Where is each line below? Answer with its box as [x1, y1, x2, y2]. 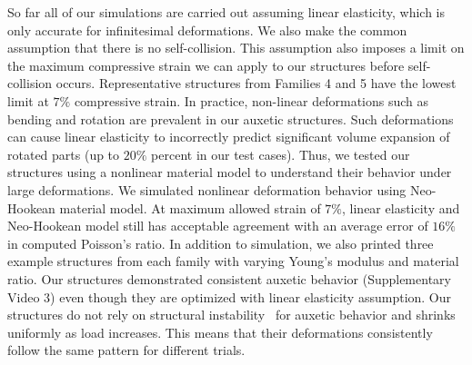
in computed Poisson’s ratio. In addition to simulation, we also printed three [7, 233, 434, 252]
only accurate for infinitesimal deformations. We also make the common [7, 20, 407, 39]
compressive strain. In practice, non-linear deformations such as [74, 91, 429, 110]
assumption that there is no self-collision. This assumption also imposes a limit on [7, 38, 465, 57]
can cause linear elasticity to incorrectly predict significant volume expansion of [7, 127, 450, 146]
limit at [7, 91, 49, 110]
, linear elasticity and [342, 198, 460, 217]
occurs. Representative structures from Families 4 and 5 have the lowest [55, 74, 457, 93]
